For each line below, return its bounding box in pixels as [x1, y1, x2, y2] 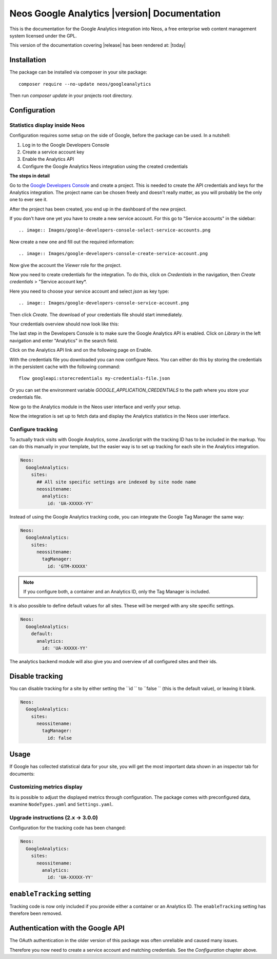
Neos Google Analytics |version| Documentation [9, 8, 221, 19]
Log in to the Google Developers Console [22, 142, 110, 148]
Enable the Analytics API [22, 156, 74, 162]
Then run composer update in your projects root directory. [9, 92, 133, 99]
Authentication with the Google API [9, 924, 125, 933]
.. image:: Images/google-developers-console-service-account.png [18, 300, 189, 306]
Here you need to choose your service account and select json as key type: [9, 288, 169, 294]
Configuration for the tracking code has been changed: [9, 824, 126, 831]
